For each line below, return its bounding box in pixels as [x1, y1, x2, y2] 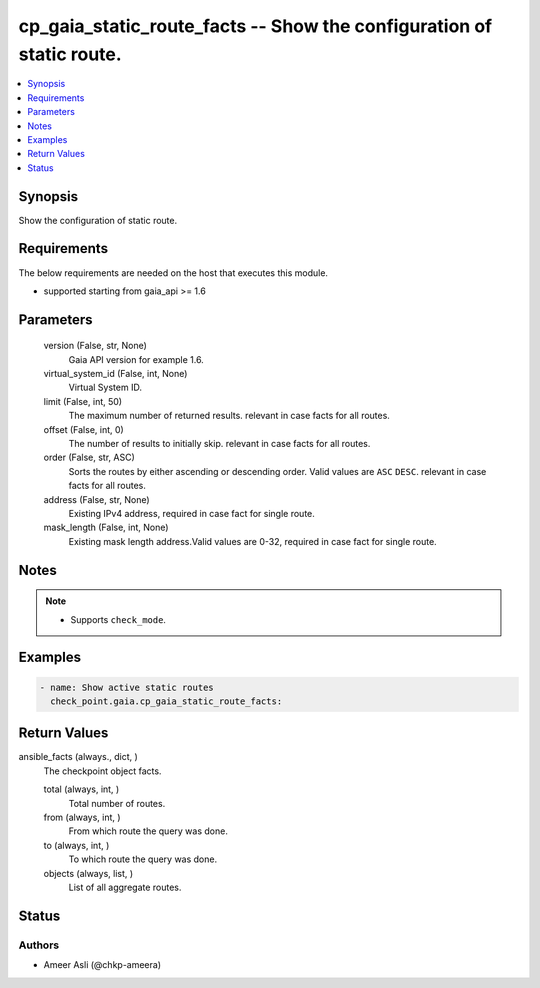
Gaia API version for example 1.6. [68, 353, 204, 365]
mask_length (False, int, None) [43, 521, 169, 534]
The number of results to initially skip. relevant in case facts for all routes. [68, 438, 371, 450]
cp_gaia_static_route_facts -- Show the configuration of [18, 15, 493, 37]
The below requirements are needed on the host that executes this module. [18, 266, 329, 279]
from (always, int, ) [43, 811, 121, 824]
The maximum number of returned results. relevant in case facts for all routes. [68, 410, 390, 422]
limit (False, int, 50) [43, 395, 123, 407]
